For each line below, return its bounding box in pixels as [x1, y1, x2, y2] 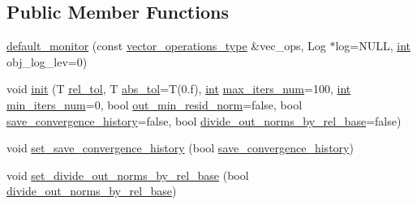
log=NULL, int [335, 37, 411, 54]
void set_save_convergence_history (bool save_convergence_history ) [6, 139, 354, 156]
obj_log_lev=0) [6, 53, 88, 70]
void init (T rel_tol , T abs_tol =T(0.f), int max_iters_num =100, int [6, 80, 351, 97]
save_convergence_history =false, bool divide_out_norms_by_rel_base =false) [6, 112, 402, 129]
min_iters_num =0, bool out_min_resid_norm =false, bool [6, 96, 303, 113]
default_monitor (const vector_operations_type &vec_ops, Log [6, 37, 326, 54]
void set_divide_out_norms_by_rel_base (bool [6, 166, 249, 183]
